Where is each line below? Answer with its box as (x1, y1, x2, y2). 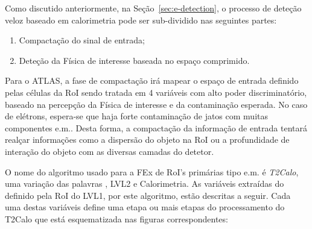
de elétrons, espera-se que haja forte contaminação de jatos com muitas (5, 110, 269, 122)
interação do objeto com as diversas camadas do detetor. (5, 145, 214, 157)
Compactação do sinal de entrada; (19, 34, 145, 46)
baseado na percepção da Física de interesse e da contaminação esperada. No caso (5, 98, 308, 110)
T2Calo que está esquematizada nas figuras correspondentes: (5, 212, 228, 225)
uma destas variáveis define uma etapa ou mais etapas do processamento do (5, 201, 285, 213)
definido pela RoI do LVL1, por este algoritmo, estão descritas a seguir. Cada (5, 189, 291, 201)
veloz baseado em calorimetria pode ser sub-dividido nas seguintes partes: (5, 13, 277, 26)
